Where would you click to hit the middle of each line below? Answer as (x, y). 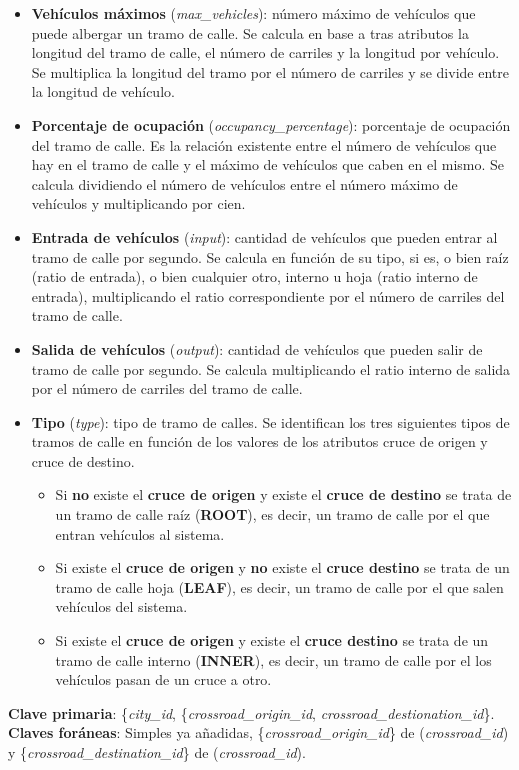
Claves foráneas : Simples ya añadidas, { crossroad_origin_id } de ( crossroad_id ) (258, 732)
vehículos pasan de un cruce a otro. (163, 679)
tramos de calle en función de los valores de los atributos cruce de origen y (259, 441)
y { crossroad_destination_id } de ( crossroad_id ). (157, 752)
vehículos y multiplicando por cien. (138, 203)
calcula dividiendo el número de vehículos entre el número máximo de (244, 183)
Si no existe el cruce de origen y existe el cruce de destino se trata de (283, 494)
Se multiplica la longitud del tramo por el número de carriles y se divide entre (270, 71)
